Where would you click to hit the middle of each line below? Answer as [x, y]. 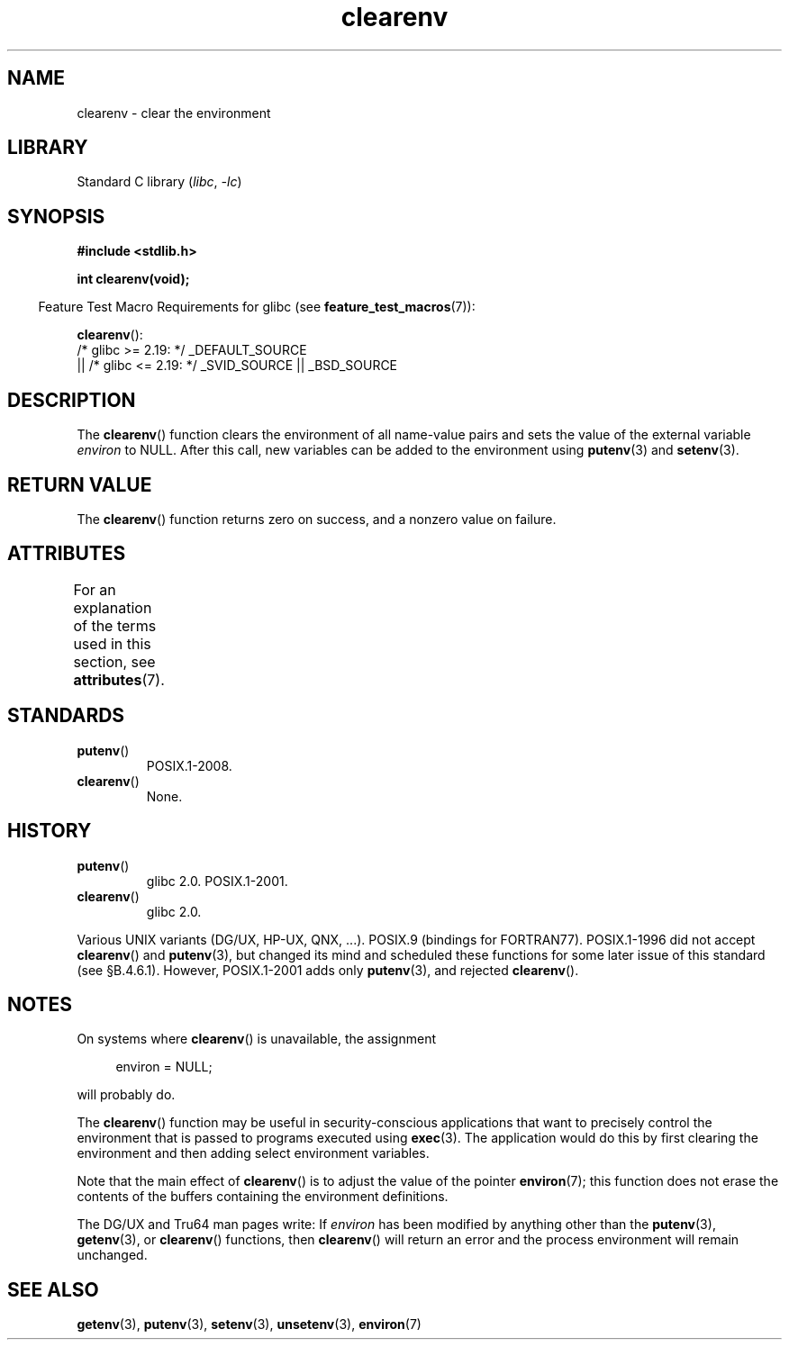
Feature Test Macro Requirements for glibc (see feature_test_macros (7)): [257, 307]
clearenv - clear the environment [174, 113]
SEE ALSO [53, 1289]
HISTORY [50, 831]
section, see [114, 661]
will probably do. [126, 1095]
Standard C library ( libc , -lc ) [159, 182]
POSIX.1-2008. [189, 765]
